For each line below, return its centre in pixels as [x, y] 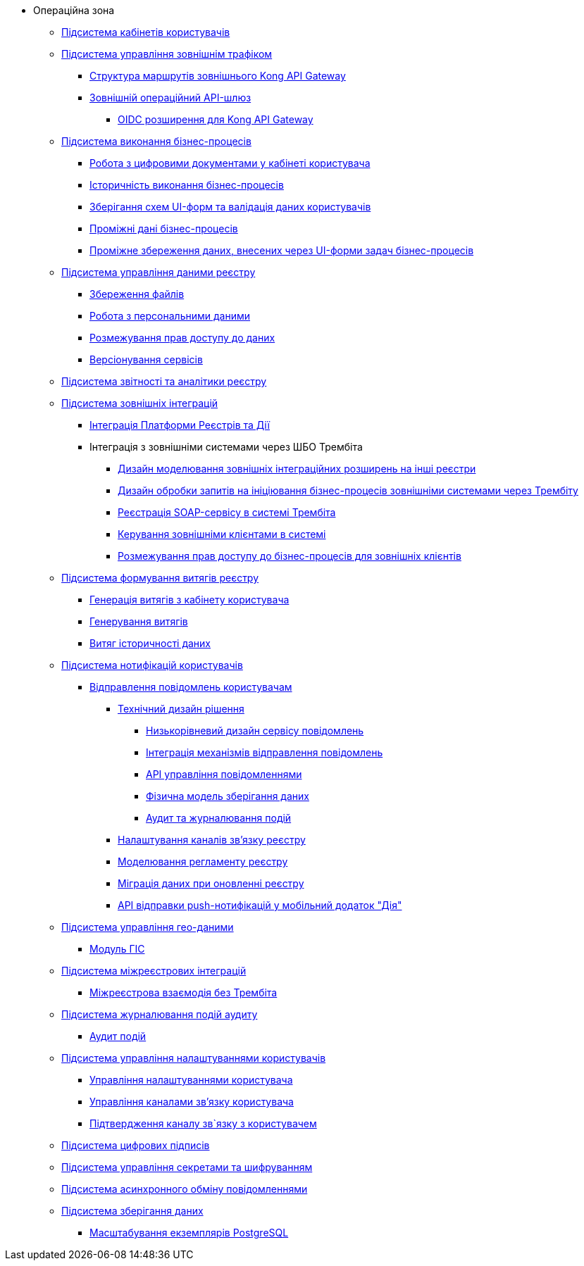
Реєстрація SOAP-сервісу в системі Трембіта [227, 512]
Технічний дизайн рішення [181, 709]
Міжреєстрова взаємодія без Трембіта [184, 992]
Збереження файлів [137, 294]
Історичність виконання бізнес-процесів [187, 185]
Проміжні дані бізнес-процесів [164, 228]
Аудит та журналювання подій [219, 818]
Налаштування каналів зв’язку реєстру [212, 840]
